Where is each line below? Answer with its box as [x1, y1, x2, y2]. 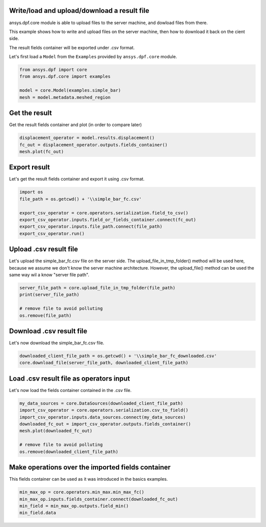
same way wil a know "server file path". [9, 272, 90, 278]
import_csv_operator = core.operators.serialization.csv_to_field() [19, 407, 189, 413]
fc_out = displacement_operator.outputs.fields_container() [19, 142, 168, 147]
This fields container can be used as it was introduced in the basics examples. [9, 476, 168, 482]
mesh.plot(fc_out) [19, 148, 64, 154]
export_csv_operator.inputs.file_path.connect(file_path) [19, 224, 163, 229]
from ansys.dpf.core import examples [19, 74, 111, 79]
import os [19, 189, 43, 195]
